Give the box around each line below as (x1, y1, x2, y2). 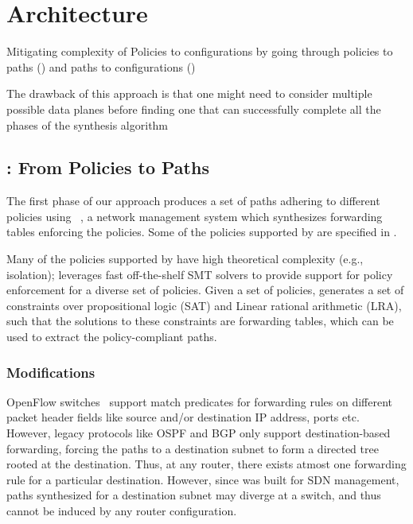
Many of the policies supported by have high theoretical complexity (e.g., (6, 250, 364, 267)
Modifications (6, 362, 95, 382)
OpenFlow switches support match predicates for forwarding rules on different (6, 393, 393, 409)
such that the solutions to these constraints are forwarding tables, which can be (6, 312, 394, 329)
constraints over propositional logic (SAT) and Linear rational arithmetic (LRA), (6, 297, 402, 313)
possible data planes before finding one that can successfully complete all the (6, 100, 381, 117)
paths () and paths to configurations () (6, 58, 196, 75)
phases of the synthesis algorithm (6, 116, 169, 133)
